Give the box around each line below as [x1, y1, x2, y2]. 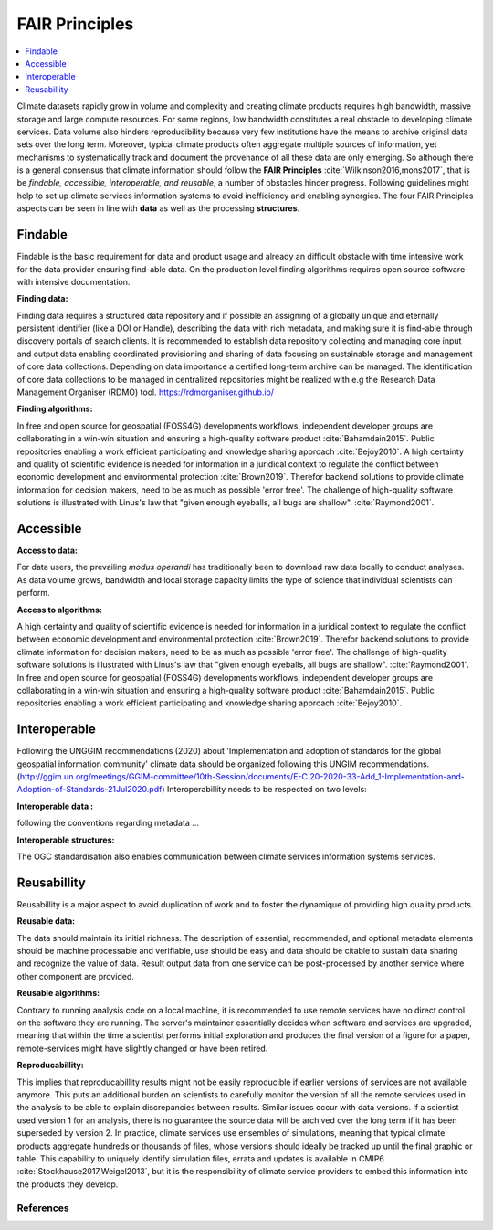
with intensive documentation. [16, 276, 131, 287]
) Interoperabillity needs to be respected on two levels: [161, 784, 367, 795]
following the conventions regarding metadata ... [16, 818, 200, 829]
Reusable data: [16, 916, 76, 927]
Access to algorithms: [16, 604, 102, 615]
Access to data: [16, 545, 78, 557]
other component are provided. [16, 970, 134, 981]
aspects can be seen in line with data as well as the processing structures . [16, 203, 300, 214]
